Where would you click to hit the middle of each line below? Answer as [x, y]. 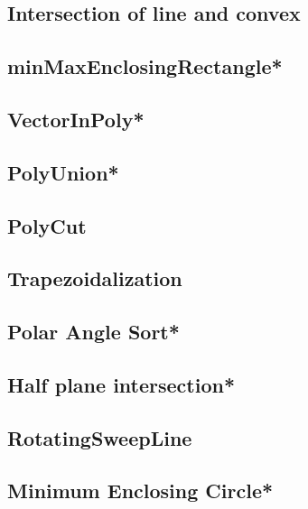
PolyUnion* [63, 172]
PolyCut [47, 225]
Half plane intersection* [121, 384]
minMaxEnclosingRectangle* [145, 66]
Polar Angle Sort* [93, 332]
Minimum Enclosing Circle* [140, 490]
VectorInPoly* [76, 119]
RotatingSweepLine [100, 437]
